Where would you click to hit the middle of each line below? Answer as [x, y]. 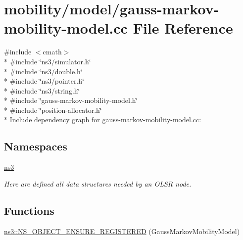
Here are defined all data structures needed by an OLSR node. [98, 183]
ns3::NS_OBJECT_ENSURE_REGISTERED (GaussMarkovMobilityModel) [122, 231]
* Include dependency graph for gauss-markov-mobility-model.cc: [103, 120]
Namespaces [36, 146]
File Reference [183, 28]
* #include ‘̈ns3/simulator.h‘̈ [48, 61]
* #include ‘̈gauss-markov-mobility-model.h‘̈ [71, 100]
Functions [29, 210]
